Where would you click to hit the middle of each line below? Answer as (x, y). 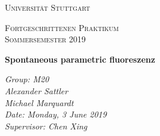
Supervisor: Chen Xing (46, 126)
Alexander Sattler (37, 90)
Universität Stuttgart (48, 7)
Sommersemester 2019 (46, 39)
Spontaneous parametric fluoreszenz (80, 59)
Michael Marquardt (39, 102)
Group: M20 (27, 79)
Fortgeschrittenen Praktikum (62, 27)
